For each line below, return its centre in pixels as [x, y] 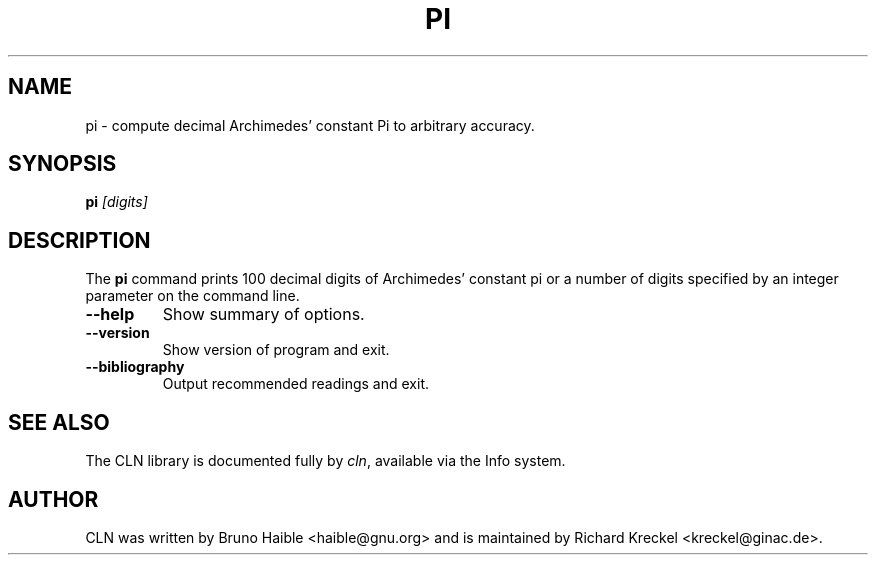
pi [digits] [116, 202]
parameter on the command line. [192, 296]
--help [110, 314]
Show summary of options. [263, 314]
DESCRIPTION [79, 240]
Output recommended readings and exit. [296, 384]
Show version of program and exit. [276, 350]
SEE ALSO [59, 422]
